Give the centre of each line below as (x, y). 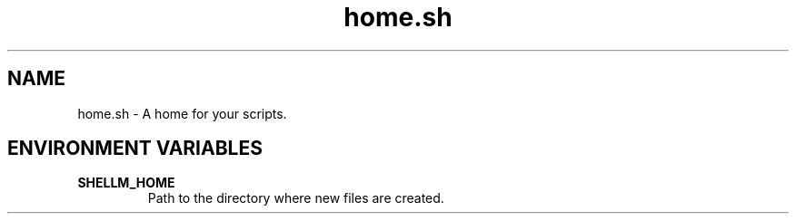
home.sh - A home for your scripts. (182, 113)
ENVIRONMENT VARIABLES (135, 149)
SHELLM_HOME (126, 183)
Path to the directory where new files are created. (296, 198)
